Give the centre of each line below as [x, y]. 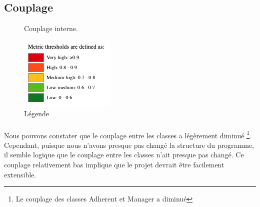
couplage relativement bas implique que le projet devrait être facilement [114, 165]
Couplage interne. [51, 28]
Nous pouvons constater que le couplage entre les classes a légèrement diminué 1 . [128, 134]
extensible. [20, 174]
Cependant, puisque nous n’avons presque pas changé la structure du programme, [129, 145]
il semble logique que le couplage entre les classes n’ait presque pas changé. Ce [124, 155]
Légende [36, 114]
